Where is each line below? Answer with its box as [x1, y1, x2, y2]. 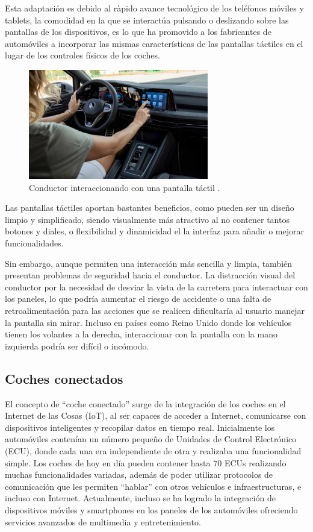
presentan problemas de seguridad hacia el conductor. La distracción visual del [5, 269, 296, 281]
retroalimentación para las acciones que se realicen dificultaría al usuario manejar [5, 304, 305, 317]
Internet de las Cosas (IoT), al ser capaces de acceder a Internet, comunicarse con [5, 409, 306, 422]
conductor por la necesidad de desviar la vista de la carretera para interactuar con [5, 280, 308, 293]
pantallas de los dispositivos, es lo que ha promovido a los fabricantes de [5, 25, 271, 38]
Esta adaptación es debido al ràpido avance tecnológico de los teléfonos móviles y [5, 2, 304, 14]
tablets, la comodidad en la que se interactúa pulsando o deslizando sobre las [5, 13, 289, 26]
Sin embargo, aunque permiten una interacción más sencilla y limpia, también [5, 257, 293, 269]
